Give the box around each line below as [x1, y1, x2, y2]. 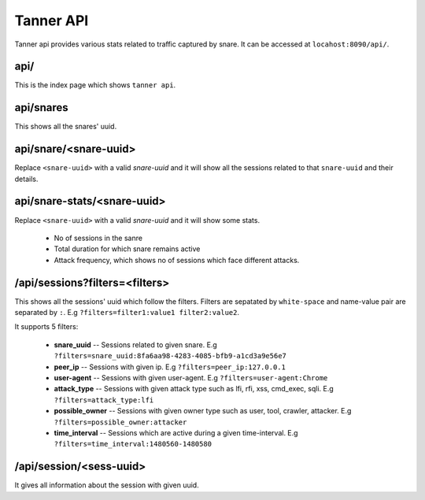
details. [14, 174, 39, 183]
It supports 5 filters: [14, 322, 79, 331]
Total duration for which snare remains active [54, 244, 201, 254]
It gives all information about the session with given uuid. [14, 480, 200, 490]
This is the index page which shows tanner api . [14, 80, 176, 90]
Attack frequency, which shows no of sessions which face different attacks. [54, 255, 300, 265]
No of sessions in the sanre [54, 233, 143, 243]
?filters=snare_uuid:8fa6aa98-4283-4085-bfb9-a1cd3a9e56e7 [54, 351, 287, 361]
